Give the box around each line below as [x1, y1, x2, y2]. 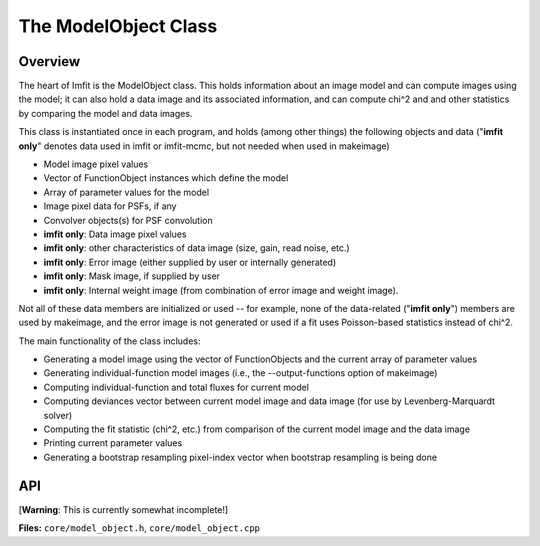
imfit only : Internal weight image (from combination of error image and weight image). [43, 284, 399, 296]
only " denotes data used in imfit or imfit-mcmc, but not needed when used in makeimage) [18, 140, 390, 152]
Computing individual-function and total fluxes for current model [43, 381, 310, 393]
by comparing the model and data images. [18, 107, 193, 119]
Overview [18, 53, 81, 70]
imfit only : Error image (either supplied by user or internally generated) [43, 256, 337, 268]
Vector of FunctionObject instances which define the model [43, 172, 289, 184]
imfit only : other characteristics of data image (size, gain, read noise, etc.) [43, 242, 350, 254]
